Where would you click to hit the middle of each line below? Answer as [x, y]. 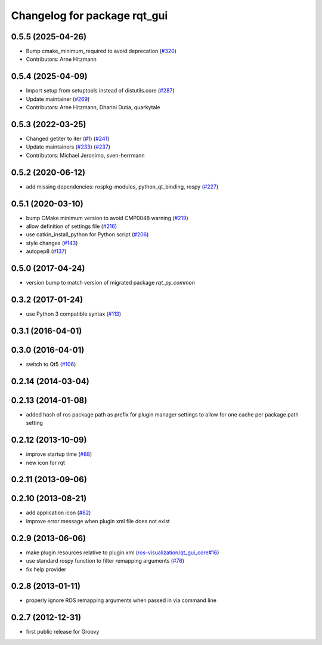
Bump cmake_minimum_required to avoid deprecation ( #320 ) [101, 51]
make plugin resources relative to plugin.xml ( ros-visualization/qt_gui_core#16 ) [123, 553]
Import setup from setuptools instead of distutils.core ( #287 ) [100, 91]
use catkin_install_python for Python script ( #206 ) [87, 234]
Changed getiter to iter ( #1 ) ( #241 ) [68, 139]
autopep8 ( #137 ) [46, 251]
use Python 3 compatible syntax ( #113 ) [74, 314]
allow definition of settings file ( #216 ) [72, 226]
